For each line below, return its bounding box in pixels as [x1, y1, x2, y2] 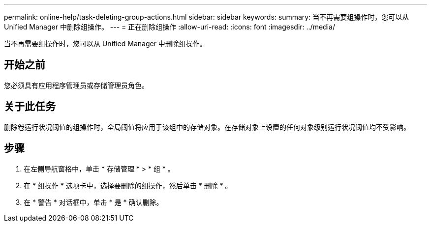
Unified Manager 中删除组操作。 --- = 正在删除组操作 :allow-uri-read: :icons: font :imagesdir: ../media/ [4, 23, 335, 31]
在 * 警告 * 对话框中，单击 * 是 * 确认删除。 [24, 198, 163, 206]
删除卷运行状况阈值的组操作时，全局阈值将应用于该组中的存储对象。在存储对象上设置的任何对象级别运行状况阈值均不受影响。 [4, 122, 410, 131]
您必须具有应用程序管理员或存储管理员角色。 [4, 81, 149, 89]
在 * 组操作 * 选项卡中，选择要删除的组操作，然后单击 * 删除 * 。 [24, 181, 232, 190]
